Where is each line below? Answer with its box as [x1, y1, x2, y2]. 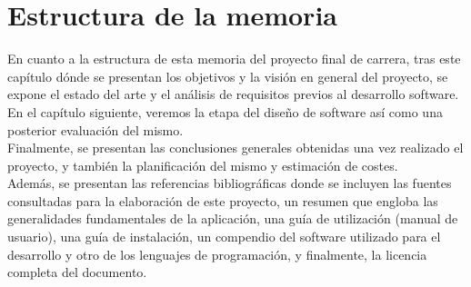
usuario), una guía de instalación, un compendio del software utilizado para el [7, 227, 441, 246]
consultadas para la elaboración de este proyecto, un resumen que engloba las [7, 191, 438, 210]
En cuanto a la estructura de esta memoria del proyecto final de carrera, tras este [7, 49, 461, 68]
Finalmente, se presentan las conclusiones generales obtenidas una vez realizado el [7, 138, 464, 157]
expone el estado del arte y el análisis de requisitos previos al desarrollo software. [7, 84, 459, 104]
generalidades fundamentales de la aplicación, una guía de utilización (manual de [7, 209, 458, 228]
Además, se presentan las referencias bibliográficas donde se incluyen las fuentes [7, 173, 452, 193]
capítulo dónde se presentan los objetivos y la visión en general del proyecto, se [7, 66, 448, 85]
